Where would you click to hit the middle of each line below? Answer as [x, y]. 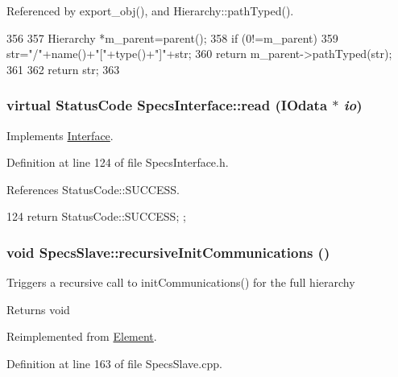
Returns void [38, 309]
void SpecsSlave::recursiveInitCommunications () [168, 252]
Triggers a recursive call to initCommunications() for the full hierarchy [181, 282]
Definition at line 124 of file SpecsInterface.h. [118, 162]
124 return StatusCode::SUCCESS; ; [96, 216]
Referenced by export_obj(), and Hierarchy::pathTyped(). [150, 10]
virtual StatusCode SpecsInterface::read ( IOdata [167, 105]
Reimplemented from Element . [82, 336]
